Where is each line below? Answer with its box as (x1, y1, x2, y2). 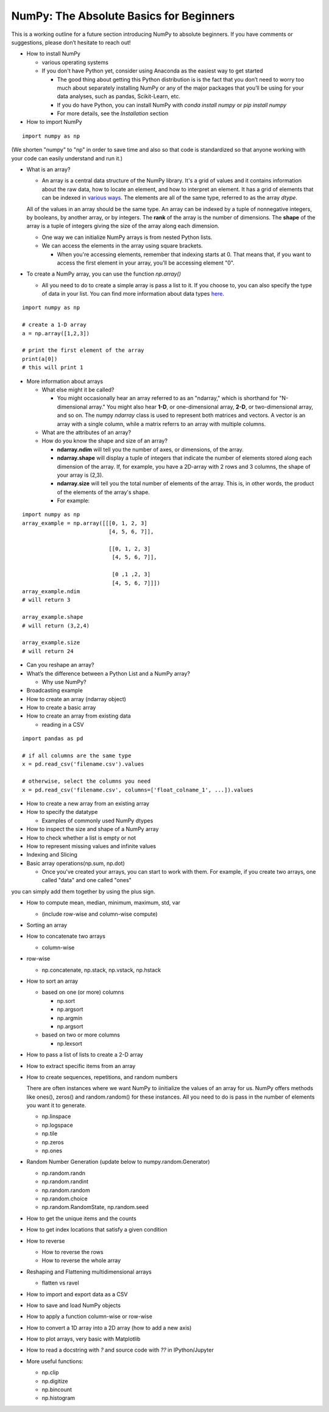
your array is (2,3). (57, 471, 104, 479)
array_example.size (22, 639, 80, 646)
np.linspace (41, 1113, 71, 1120)
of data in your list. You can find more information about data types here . (41, 290, 225, 298)
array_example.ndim (22, 588, 80, 594)
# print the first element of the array (22, 347, 144, 354)
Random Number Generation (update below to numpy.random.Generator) (26, 1158, 210, 1166)
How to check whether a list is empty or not (26, 834, 136, 841)
